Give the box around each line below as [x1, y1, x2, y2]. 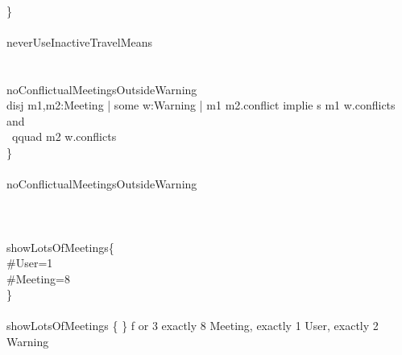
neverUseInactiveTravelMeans [6, 33, 153, 50]
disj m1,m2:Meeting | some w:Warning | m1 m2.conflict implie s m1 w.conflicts [6, 97, 396, 114]
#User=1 [6, 254, 53, 271]
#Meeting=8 [6, 270, 70, 287]
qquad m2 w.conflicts [11, 128, 117, 145]
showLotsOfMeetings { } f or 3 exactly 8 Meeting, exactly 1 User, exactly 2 [6, 317, 379, 334]
